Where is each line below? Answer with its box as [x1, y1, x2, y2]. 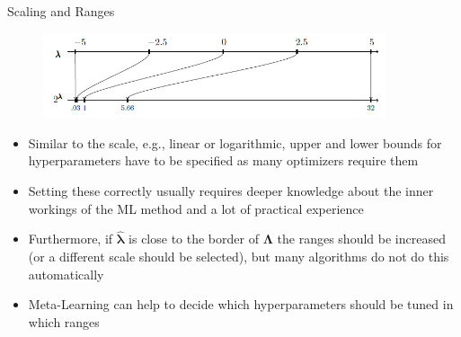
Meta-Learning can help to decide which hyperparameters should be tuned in [28, 295, 454, 314]
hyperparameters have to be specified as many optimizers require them [28, 151, 419, 170]
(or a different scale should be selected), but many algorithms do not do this [28, 246, 449, 265]
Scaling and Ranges [7, 2, 115, 20]
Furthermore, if [28, 229, 113, 248]
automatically [28, 264, 104, 283]
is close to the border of [129, 229, 259, 248]
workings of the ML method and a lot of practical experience [28, 199, 364, 217]
